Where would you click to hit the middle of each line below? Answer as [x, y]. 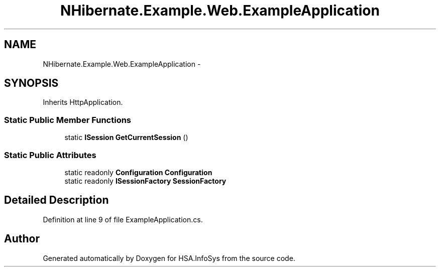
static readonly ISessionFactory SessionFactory [145, 181]
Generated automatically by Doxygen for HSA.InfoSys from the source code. [169, 258]
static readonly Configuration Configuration [138, 172]
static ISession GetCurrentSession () [126, 138]
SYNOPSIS [31, 83]
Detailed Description [57, 200]
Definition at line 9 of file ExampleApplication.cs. [123, 219]
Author [22, 239]
